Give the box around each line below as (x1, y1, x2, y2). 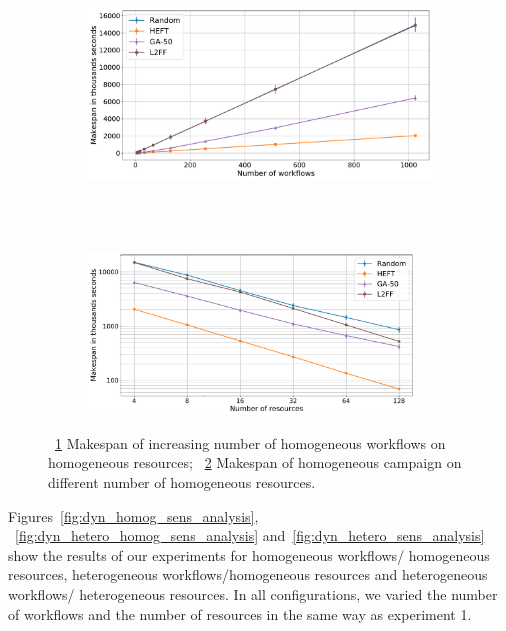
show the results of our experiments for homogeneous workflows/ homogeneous (8, 544, 490, 565)
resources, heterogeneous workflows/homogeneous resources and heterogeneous (8, 564, 488, 585)
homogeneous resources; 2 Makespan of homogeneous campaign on (48, 452, 462, 473)
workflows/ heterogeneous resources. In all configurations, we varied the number (8, 583, 498, 604)
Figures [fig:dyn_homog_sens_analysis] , (8, 505, 259, 526)
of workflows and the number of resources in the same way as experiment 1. (8, 603, 472, 624)
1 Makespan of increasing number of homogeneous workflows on (55, 432, 446, 453)
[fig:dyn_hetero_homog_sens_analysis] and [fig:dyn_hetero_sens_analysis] (15, 525, 485, 546)
